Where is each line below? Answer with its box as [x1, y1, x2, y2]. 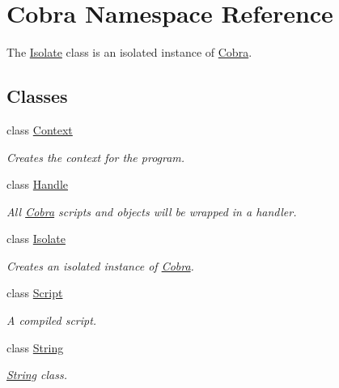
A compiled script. [6, 312, 97, 329]
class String [6, 339, 64, 356]
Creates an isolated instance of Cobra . [6, 257, 194, 274]
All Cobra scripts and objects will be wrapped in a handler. [6, 203, 297, 220]
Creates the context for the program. [6, 148, 185, 165]
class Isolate [6, 230, 66, 247]
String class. [6, 366, 67, 383]
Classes [6, 83, 68, 109]
